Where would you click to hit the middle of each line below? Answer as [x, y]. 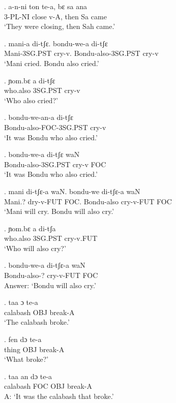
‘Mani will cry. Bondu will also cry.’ [59, 211]
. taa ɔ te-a [21, 302]
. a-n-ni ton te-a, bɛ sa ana [46, 6]
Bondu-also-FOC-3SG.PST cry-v [55, 127]
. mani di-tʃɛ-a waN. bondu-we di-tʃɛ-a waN [72, 191]
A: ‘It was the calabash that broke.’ [59, 396]
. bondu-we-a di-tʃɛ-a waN [45, 265]
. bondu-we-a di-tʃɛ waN [42, 154]
